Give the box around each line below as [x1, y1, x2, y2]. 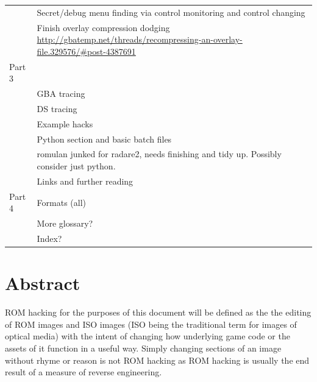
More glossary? [37, 217, 93, 230]
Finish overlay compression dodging [37, 21, 170, 34]
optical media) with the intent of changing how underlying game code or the [5, 330, 290, 342]
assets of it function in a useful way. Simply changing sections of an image [5, 342, 282, 354]
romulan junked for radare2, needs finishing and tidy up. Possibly [37, 147, 282, 160]
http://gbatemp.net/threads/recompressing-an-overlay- [37, 33, 243, 46]
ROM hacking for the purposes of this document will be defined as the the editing [5, 306, 312, 319]
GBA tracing [37, 87, 85, 100]
